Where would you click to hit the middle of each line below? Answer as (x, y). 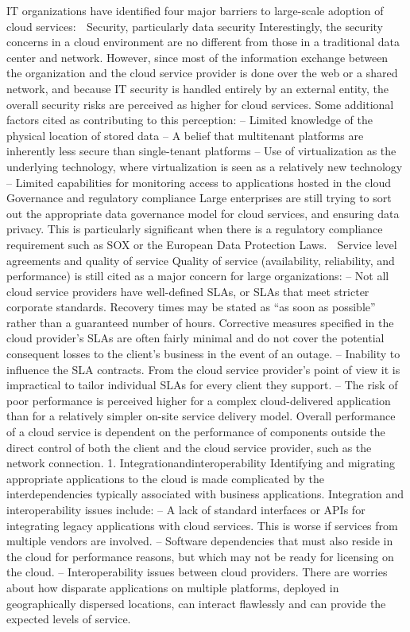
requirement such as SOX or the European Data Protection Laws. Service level (202, 244)
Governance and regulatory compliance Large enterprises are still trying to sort (199, 198)
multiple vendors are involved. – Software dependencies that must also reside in (200, 541)
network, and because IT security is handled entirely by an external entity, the (198, 88)
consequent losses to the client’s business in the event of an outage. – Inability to (203, 354)
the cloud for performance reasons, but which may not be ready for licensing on (200, 556)
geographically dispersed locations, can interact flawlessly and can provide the (196, 603)
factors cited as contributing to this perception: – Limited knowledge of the (190, 120)
